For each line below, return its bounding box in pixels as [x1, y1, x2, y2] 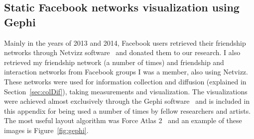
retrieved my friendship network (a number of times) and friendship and [4, 57, 224, 67]
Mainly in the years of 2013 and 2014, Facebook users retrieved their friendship [4, 37, 246, 48]
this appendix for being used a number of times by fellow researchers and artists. [4, 105, 251, 116]
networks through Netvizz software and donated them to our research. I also [4, 47, 241, 58]
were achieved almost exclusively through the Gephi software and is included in [4, 96, 250, 106]
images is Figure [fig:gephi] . [4, 125, 89, 135]
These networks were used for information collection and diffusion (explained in [4, 76, 247, 86]
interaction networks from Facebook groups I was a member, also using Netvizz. [4, 67, 248, 77]
